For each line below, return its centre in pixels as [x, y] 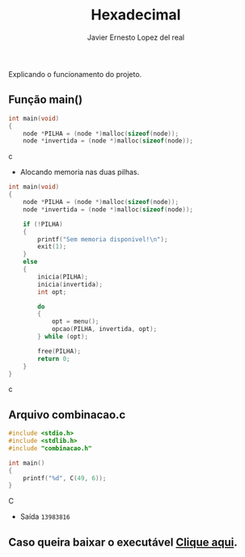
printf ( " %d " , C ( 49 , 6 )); [65, 478]
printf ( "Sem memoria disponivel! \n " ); [103, 239]
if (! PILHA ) [43, 224]
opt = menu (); [75, 321]
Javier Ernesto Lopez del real [136, 37]
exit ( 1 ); [52, 247]
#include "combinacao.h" [50, 448]
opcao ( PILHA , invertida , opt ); [104, 330]
